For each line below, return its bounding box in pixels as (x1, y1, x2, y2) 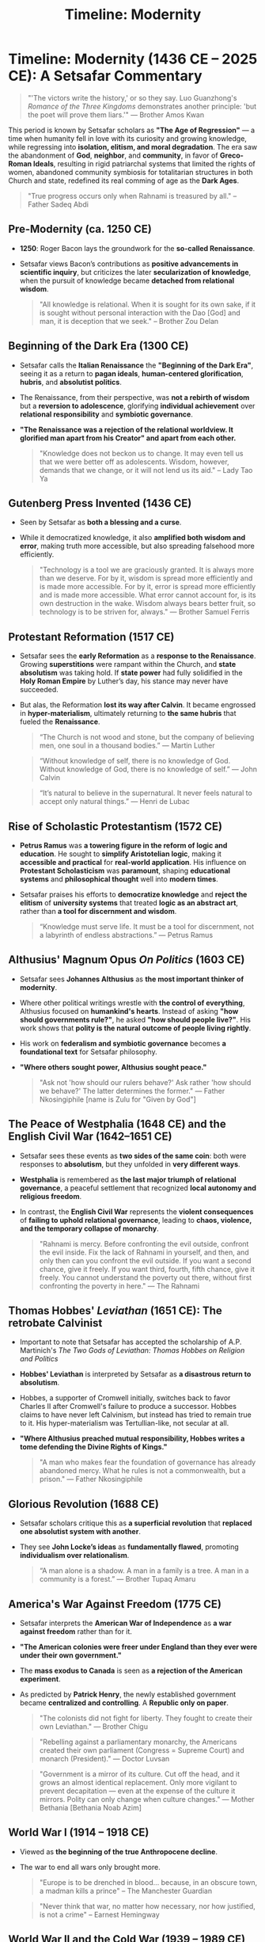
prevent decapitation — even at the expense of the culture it (39, 1786, 236, 1795)
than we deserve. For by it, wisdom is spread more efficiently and (39, 573, 253, 583)
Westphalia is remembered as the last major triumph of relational (19, 1175, 237, 1184)
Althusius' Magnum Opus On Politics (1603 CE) (8, 953, 245, 967)
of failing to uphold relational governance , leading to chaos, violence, (19, 1215, 252, 1224)
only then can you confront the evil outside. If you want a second (39, 1255, 252, 1265)
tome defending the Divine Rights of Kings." (19, 1442, 168, 1452)
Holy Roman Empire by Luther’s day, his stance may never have (19, 676, 229, 686)
